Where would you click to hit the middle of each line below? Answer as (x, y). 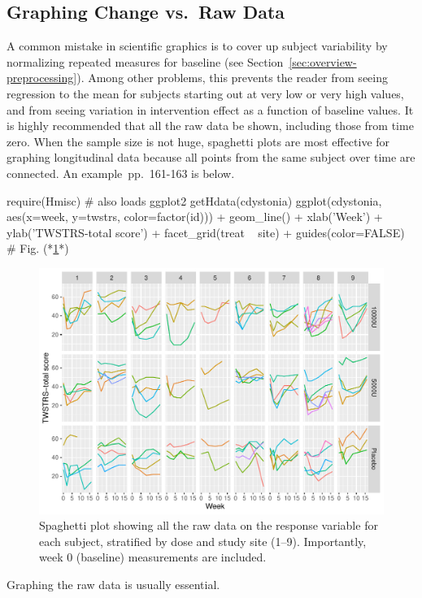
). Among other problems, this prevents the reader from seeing (232, 78)
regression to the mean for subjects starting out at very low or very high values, (205, 93)
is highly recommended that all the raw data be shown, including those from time (210, 126)
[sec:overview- (323, 61)
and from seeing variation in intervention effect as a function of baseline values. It (210, 109)
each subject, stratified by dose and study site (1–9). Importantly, (203, 541)
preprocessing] (42, 78)
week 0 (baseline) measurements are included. (153, 557)
